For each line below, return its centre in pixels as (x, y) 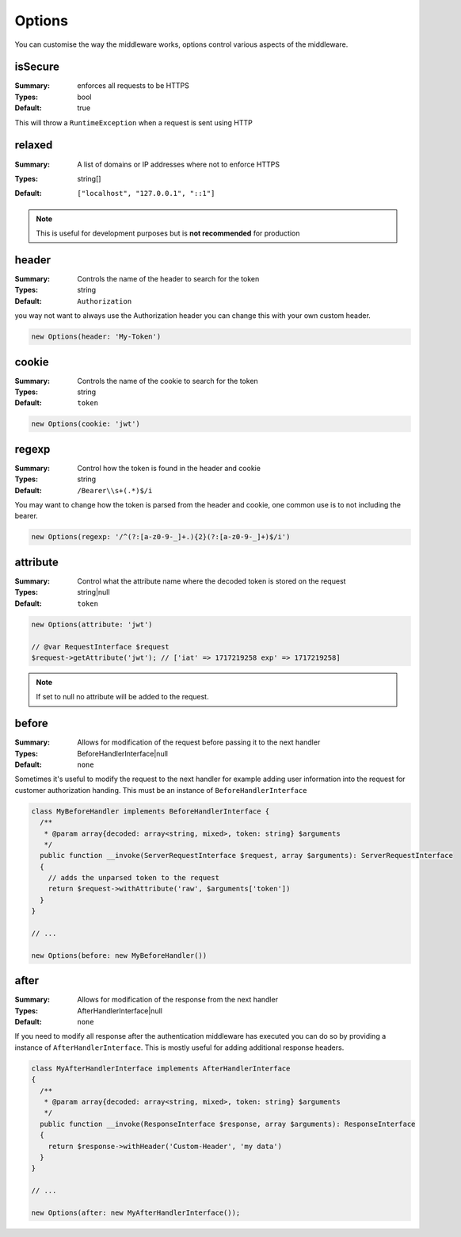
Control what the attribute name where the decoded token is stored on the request (211, 581)
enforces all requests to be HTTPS (133, 86)
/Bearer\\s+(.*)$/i (115, 490)
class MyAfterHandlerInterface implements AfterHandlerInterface (161, 1068)
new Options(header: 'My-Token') (96, 337)
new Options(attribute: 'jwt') (92, 624)
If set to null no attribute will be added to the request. (122, 697)
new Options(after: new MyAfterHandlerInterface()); (136, 1212)
